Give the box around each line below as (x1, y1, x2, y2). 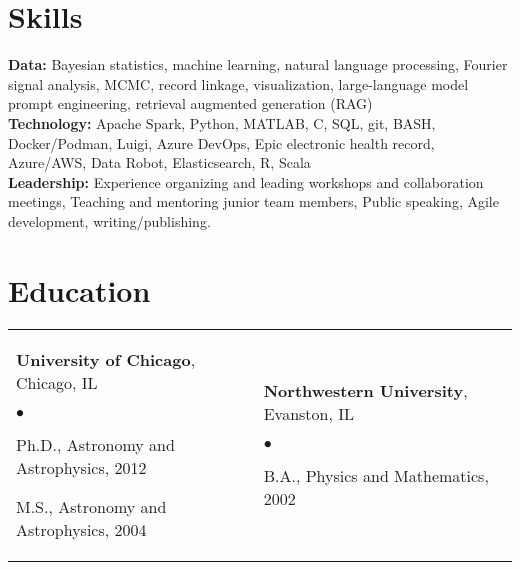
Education (8, 269, 151, 310)
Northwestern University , (263, 378, 468, 402)
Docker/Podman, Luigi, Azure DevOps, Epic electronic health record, (8, 132, 435, 153)
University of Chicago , (16, 347, 196, 371)
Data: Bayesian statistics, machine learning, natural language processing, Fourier (8, 54, 508, 75)
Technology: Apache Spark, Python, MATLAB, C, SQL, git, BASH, (8, 112, 436, 133)
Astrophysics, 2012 (16, 455, 147, 479)
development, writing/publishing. (8, 210, 211, 231)
